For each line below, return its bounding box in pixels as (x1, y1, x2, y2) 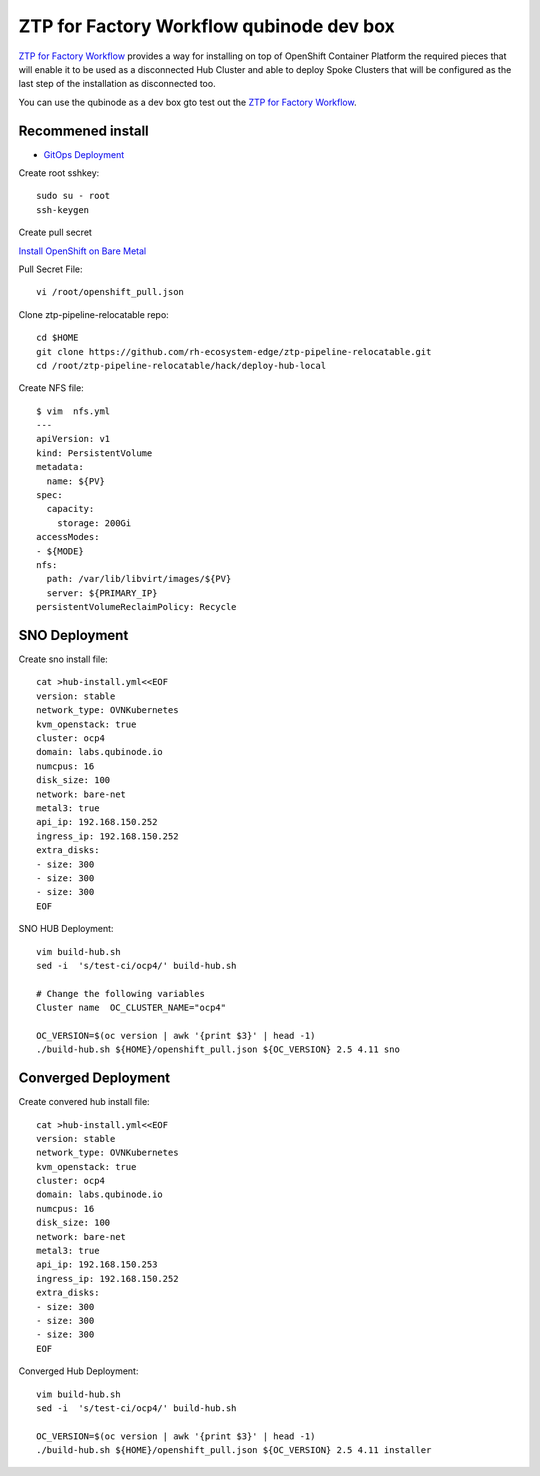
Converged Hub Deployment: (18, 1365, 139, 1377)
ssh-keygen (36, 204, 90, 215)
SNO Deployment (18, 626, 129, 644)
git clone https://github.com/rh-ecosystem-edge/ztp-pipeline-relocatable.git (36, 346, 432, 357)
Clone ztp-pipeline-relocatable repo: (18, 308, 169, 320)
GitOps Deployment (43, 148, 125, 160)
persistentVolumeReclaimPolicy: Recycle (36, 601, 237, 613)
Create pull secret (18, 226, 92, 239)
